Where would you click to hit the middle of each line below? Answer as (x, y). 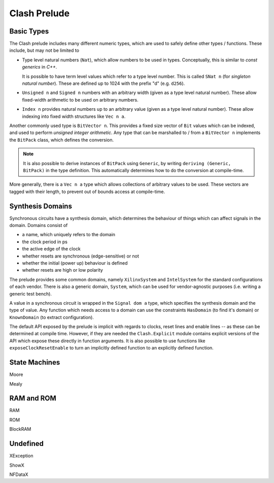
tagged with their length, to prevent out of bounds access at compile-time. (87, 191)
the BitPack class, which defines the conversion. (62, 140)
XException (21, 456)
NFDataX (19, 474)
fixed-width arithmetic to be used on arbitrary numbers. (80, 100)
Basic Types (29, 31)
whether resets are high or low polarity (63, 270)
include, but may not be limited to (44, 50)
